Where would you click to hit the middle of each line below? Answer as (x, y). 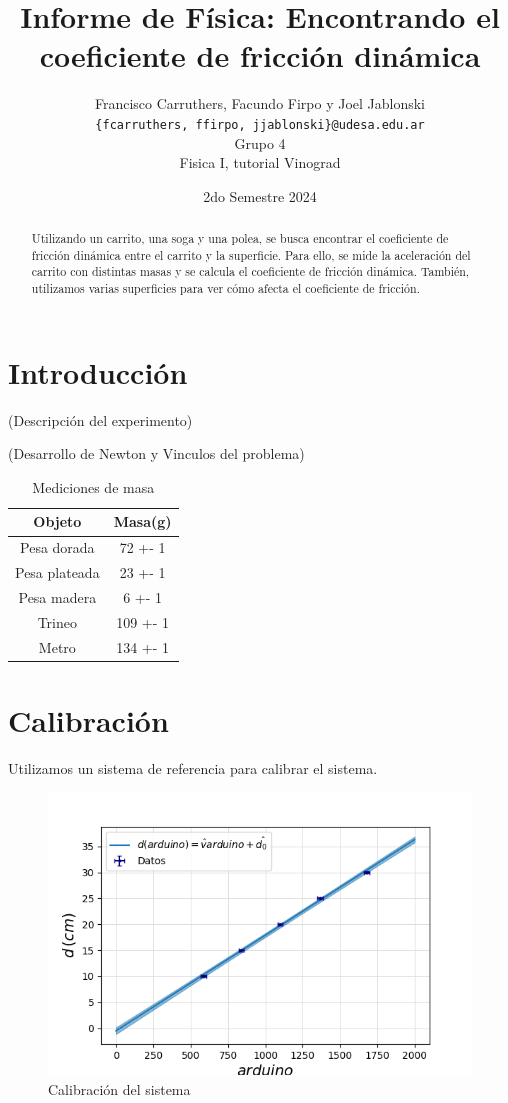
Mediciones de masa (93, 486)
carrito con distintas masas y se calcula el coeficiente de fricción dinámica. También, (250, 271)
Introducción (98, 371)
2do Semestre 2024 (260, 195)
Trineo (57, 621)
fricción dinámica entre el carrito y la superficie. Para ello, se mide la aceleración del (251, 254)
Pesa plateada (57, 572)
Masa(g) (142, 521)
